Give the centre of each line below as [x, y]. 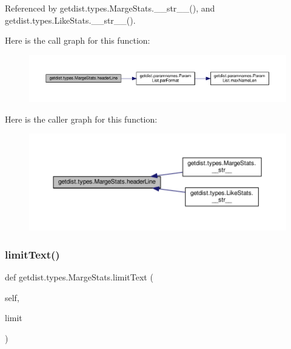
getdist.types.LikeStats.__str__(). [70, 20]
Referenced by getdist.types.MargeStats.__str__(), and [110, 8]
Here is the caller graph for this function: [81, 119]
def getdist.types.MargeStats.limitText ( [79, 277]
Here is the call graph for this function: [78, 40]
